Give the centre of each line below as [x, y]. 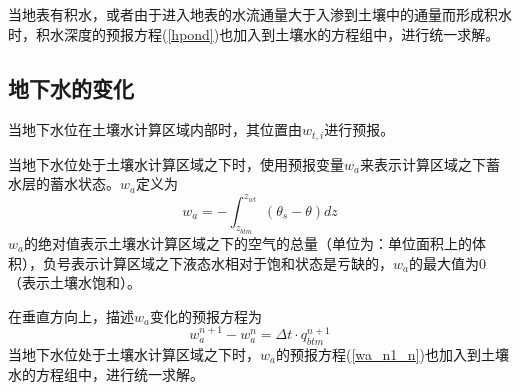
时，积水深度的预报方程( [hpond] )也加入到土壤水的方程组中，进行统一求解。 [254, 33]
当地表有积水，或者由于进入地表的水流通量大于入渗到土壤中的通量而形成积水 [260, 14]
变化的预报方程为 [206, 315]
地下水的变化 [71, 87]
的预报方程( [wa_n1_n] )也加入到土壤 [392, 353]
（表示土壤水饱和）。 [74, 282]
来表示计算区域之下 [423, 163]
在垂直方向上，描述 [71, 315]
